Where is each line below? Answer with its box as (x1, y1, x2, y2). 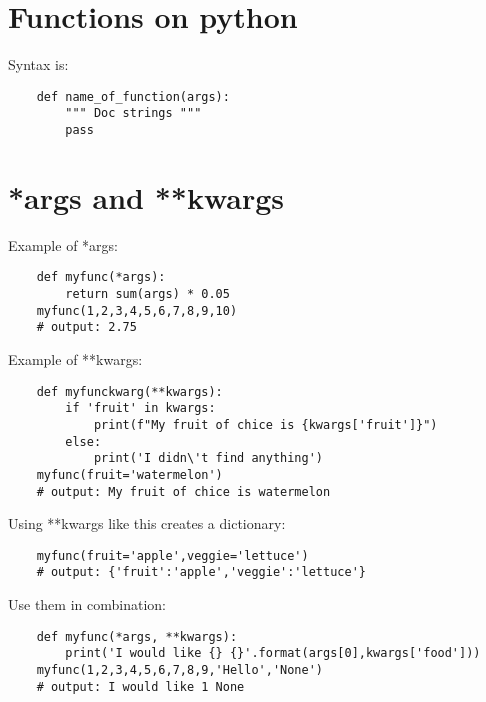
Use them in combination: (8, 594, 166, 615)
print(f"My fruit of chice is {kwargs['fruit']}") (93, 417, 438, 432)
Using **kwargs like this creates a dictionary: (8, 513, 286, 534)
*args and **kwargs (8, 176, 285, 217)
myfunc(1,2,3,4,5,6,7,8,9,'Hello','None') (36, 663, 323, 678)
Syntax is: (8, 54, 69, 75)
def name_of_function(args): (36, 89, 230, 104)
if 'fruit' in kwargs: (65, 401, 216, 416)
